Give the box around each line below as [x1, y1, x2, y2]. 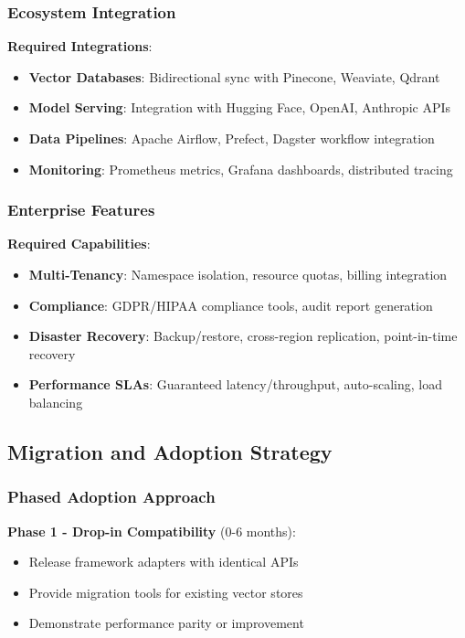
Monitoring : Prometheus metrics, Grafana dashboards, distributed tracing [28, 159, 453, 178]
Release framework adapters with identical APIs [28, 552, 299, 571]
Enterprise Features [7, 198, 155, 221]
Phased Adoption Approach [7, 485, 216, 508]
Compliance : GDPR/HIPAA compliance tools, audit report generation [28, 295, 433, 314]
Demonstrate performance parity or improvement [28, 613, 304, 633]
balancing [28, 392, 83, 411]
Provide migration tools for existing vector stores [28, 582, 303, 601]
